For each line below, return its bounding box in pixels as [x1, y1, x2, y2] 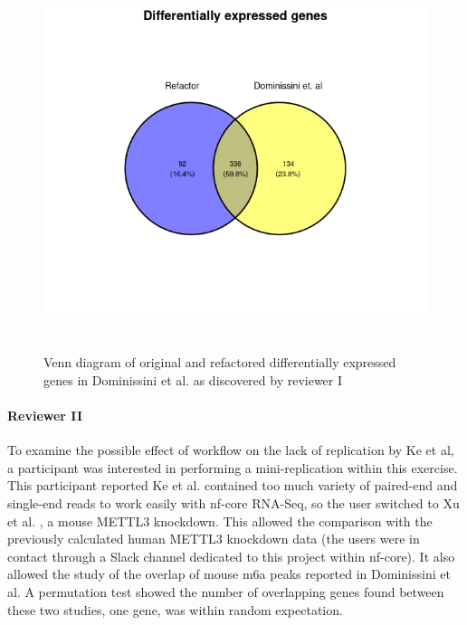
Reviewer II [7, 406, 83, 424]
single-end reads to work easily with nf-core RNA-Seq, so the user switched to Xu [7, 493, 460, 512]
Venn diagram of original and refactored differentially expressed [43, 353, 396, 372]
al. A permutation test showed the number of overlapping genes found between [7, 582, 444, 601]
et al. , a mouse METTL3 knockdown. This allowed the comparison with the [7, 511, 433, 530]
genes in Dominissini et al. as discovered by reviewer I [43, 370, 343, 389]
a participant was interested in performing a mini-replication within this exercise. [7, 458, 458, 477]
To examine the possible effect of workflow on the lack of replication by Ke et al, [7, 440, 454, 459]
